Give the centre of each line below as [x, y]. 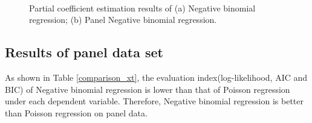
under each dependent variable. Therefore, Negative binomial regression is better [154, 101]
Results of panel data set [84, 52]
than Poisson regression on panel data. [76, 112]
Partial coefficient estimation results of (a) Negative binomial [142, 8]
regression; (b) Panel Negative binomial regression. [123, 20]
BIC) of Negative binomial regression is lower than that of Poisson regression [148, 89]
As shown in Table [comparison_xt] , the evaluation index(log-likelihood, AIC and [156, 77]
